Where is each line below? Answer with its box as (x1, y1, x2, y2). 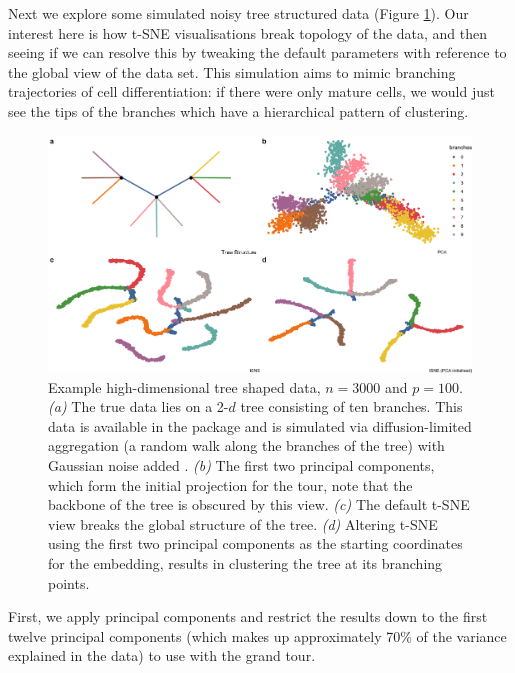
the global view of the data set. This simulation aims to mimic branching (8, 61, 456, 82)
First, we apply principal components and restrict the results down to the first (8, 606, 488, 627)
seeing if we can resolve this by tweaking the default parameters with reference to (8, 42, 507, 63)
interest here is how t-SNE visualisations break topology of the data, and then (8, 22, 488, 43)
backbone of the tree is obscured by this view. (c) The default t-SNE (48, 494, 470, 515)
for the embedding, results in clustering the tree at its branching (48, 552, 443, 573)
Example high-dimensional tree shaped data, (48, 376, 321, 397)
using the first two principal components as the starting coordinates (48, 533, 463, 554)
